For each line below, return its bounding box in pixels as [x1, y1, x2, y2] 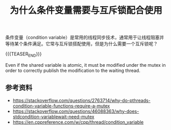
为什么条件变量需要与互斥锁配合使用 [9, 5, 162, 16]
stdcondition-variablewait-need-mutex [12, 113, 95, 120]
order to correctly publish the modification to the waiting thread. [5, 67, 141, 73]
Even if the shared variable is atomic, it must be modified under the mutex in [5, 62, 166, 68]
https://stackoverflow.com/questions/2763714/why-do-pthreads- [12, 97, 151, 103]
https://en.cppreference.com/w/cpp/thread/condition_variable [12, 119, 144, 125]
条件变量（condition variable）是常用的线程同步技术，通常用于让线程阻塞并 [5, 34, 164, 41]
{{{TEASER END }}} [5, 51, 42, 58]
